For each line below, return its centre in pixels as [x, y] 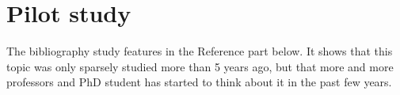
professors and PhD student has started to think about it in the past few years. [199, 82]
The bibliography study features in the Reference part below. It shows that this [200, 51]
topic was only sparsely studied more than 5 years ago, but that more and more [200, 66]
